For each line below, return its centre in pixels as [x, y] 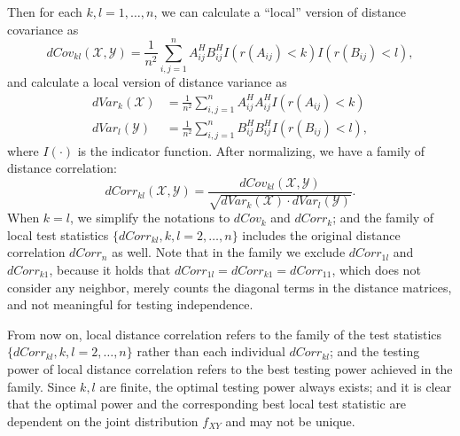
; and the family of [383, 218]
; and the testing [375, 351]
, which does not [376, 269]
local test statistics [58, 234]
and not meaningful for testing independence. [130, 304]
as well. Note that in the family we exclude [229, 252]
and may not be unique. [290, 420]
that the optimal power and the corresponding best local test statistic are [207, 404]
